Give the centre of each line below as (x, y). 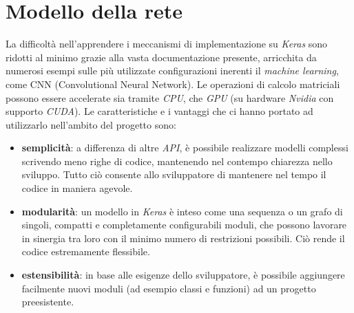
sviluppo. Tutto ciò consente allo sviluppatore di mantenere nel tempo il (174, 174)
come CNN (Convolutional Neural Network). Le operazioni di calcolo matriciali (173, 84)
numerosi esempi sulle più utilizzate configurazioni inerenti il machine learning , (172, 71)
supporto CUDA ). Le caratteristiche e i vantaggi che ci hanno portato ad (159, 111)
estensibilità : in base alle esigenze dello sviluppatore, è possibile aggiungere (183, 275)
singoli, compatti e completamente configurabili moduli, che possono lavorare (184, 225)
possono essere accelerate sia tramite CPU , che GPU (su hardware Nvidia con (170, 97)
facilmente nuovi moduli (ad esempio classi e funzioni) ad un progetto (169, 288)
